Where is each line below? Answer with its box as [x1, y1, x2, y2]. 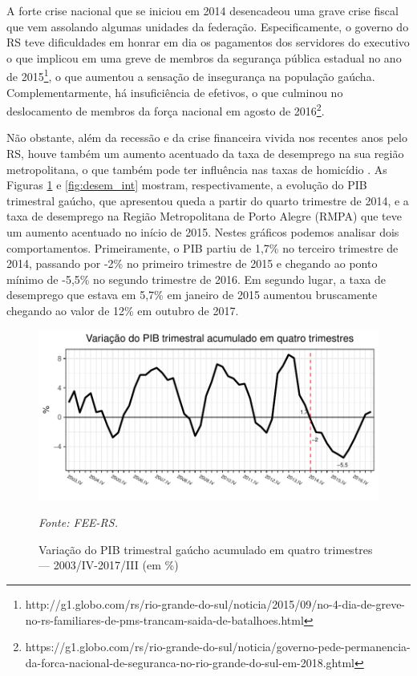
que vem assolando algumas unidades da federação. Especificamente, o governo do [6, 18, 409, 34]
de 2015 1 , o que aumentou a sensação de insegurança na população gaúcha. [6, 66, 375, 85]
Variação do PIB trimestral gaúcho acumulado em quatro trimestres [38, 540, 373, 557]
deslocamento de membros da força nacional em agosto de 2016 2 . [6, 100, 325, 119]
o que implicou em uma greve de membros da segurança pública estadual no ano [6, 49, 402, 66]
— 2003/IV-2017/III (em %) [38, 557, 179, 573]
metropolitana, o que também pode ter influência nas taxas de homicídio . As [6, 160, 387, 177]
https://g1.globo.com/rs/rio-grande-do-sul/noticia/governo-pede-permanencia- [25, 638, 411, 655]
